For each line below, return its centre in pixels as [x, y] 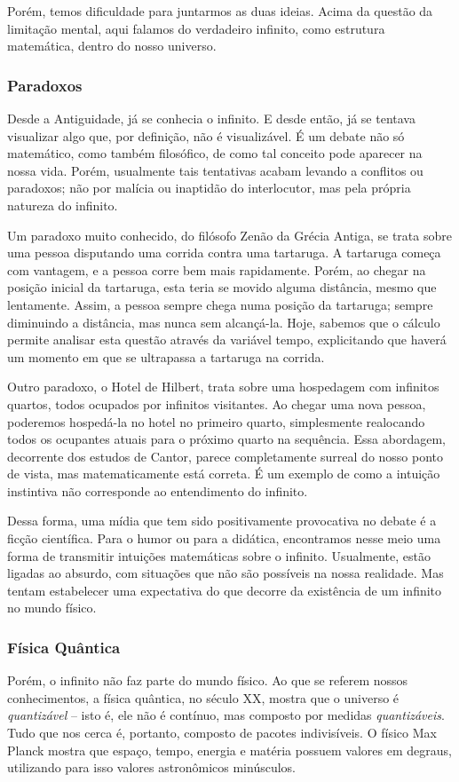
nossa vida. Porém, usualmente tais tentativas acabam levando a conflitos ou [215, 170]
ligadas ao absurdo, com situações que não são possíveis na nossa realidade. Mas [226, 573]
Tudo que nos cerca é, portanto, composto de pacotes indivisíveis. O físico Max [222, 733]
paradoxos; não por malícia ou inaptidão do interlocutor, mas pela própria [209, 188]
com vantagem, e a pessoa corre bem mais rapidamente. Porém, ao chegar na [217, 269]
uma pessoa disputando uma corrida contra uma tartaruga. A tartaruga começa [224, 253]
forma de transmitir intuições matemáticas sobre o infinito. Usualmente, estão [219, 555]
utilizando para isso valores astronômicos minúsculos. [151, 767]
